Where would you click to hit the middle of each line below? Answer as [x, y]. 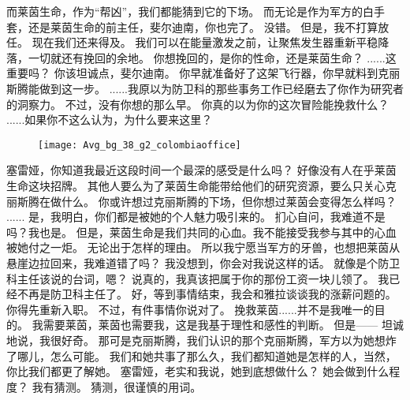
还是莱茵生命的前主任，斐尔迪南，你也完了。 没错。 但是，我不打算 [203, 26]
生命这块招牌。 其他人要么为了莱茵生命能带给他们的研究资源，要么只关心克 [201, 185]
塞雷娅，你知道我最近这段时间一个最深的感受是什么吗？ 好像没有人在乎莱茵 [201, 170]
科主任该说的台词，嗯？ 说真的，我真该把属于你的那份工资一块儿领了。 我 [198, 278]
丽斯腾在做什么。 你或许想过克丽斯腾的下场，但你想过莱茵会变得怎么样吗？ [201, 201]
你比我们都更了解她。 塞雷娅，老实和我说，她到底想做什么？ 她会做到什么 [198, 371]
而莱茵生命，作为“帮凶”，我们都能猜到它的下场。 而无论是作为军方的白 [190, 11]
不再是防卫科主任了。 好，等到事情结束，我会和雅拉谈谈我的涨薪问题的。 [207, 294]
